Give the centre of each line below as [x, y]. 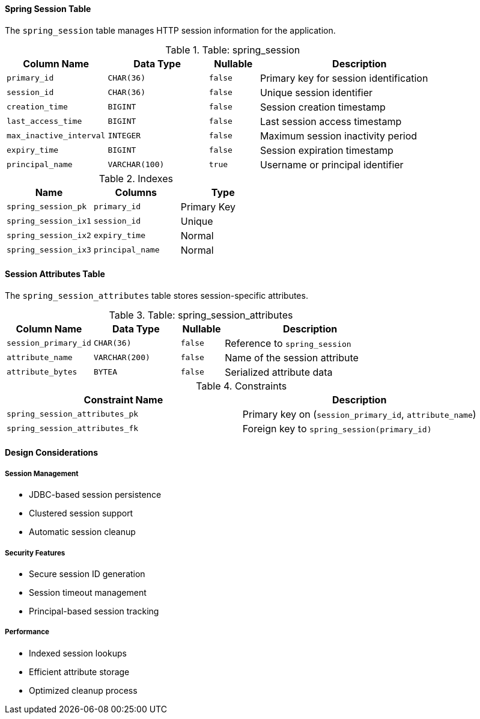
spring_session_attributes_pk [73, 414]
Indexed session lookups [78, 653]
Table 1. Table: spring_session [233, 50]
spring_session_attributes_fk [73, 429]
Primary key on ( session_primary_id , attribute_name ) [359, 414]
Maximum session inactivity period [339, 136]
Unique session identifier [316, 92]
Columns [136, 192]
